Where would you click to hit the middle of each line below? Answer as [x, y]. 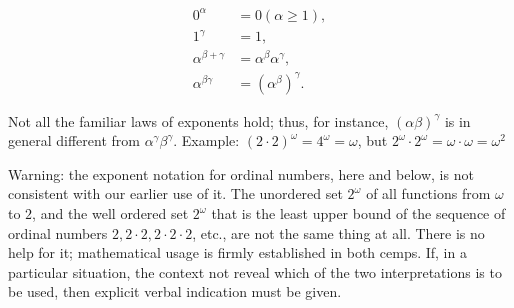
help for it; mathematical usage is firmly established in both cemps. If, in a [237, 252]
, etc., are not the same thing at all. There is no [338, 232]
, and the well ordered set [110, 213]
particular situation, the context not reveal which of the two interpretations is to [255, 271]
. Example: [206, 140]
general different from [74, 140]
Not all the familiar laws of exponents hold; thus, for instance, [198, 120]
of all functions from [428, 193]
